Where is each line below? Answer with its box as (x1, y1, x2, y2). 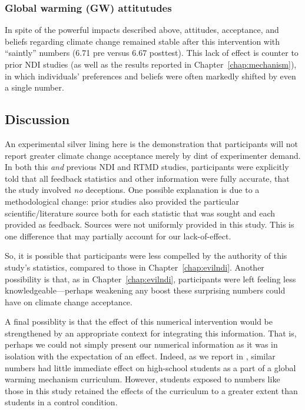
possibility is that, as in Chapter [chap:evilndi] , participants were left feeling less (5, 272, 296, 285)
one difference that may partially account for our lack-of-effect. (5, 229, 231, 242)
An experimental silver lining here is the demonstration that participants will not (5, 137, 298, 149)
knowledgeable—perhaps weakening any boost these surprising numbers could (5, 284, 286, 296)
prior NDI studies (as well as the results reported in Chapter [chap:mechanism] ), (5, 58, 297, 70)
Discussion (5, 110, 70, 128)
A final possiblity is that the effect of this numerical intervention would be (5, 315, 273, 328)
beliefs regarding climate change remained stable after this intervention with (5, 35, 280, 47)
